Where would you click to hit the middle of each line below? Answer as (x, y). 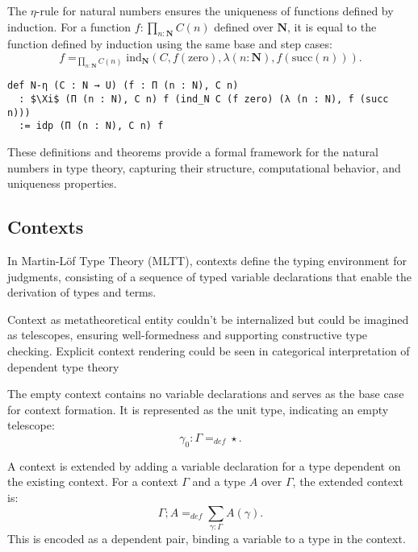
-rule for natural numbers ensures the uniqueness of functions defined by (215, 10)
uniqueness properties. (62, 183)
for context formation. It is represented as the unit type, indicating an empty (198, 409)
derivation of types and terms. (82, 292)
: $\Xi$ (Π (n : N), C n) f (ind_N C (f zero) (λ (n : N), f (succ (204, 100)
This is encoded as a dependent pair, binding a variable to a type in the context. (207, 538)
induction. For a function (69, 26)
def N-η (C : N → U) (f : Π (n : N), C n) (123, 86)
